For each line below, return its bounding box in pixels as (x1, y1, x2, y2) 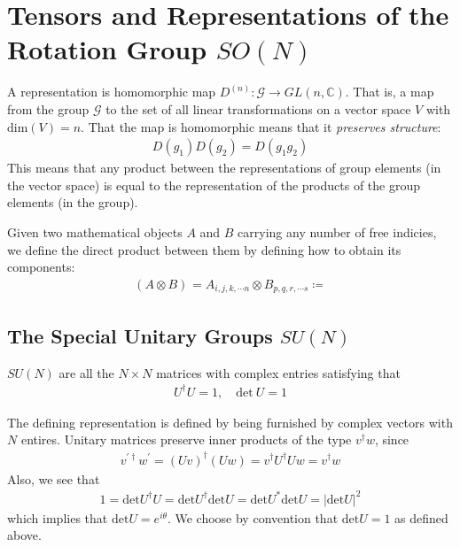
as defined (394, 508, 448, 527)
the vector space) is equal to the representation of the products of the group (7, 175, 420, 194)
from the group (7, 99, 90, 118)
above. (7, 526, 42, 544)
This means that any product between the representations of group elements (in (7, 158, 441, 177)
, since (374, 430, 409, 449)
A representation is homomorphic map (7, 82, 216, 101)
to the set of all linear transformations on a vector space (105, 99, 411, 118)
